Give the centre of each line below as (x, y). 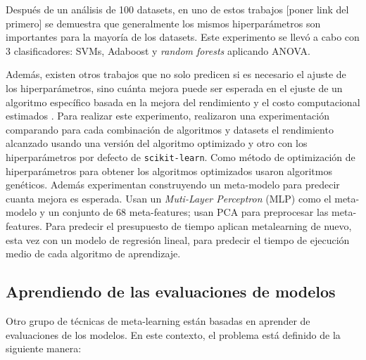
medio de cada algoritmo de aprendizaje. (93, 253)
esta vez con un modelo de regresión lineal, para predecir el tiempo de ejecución (178, 239)
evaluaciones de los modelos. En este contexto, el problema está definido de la (173, 334)
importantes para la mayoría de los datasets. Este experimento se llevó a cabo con (183, 37)
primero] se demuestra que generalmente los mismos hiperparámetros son (163, 23)
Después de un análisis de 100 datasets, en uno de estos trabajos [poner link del (177, 9)
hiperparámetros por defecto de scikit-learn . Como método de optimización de (181, 156)
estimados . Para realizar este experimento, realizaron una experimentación (168, 116)
